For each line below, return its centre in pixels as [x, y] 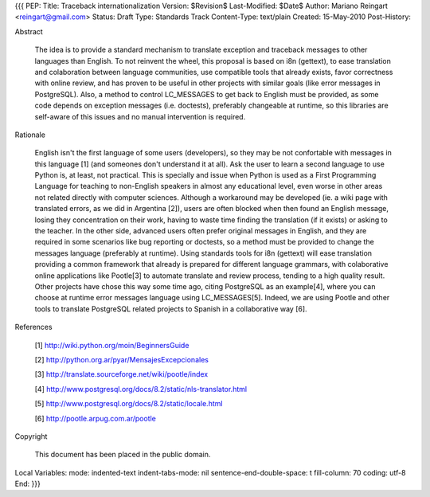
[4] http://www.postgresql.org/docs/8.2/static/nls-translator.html [141, 389]
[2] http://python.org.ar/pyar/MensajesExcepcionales [121, 359]
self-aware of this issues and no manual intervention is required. [140, 116]
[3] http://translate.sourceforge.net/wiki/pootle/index [121, 374]
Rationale [30, 135]
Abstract [29, 31]
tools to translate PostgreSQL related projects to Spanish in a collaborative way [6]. [171, 309]
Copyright [31, 436]
